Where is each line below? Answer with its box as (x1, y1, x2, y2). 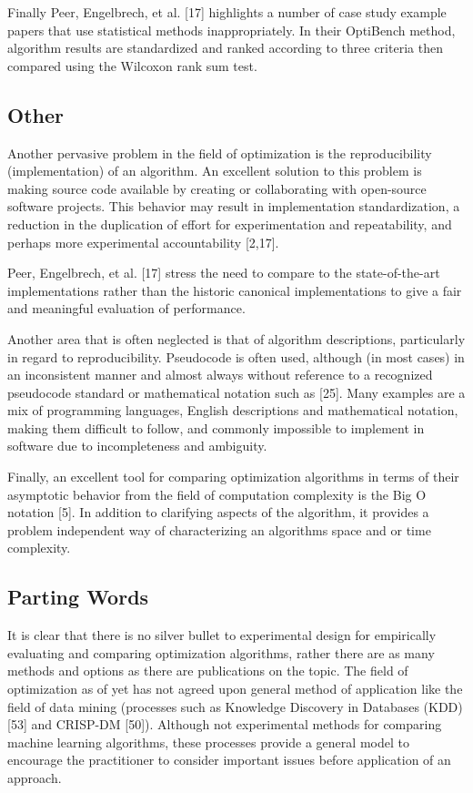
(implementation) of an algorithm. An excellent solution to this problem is (7, 161, 422, 180)
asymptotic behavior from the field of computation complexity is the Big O (7, 484, 427, 503)
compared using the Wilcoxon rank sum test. (7, 56, 257, 75)
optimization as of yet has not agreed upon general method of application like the (7, 679, 463, 698)
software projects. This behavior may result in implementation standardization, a (7, 197, 460, 216)
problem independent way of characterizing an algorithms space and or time (7, 520, 431, 539)
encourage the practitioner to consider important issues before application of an (7, 750, 451, 769)
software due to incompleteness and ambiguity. (7, 436, 267, 455)
